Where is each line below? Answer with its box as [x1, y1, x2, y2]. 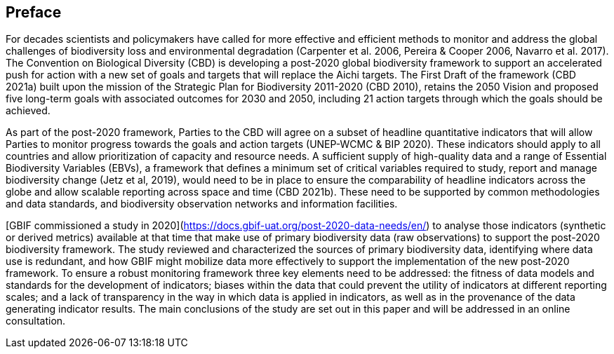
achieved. [6, 104, 51, 117]
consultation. [6, 315, 66, 327]
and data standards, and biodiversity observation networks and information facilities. [6, 198, 398, 210]
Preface [6, 4, 62, 21]
